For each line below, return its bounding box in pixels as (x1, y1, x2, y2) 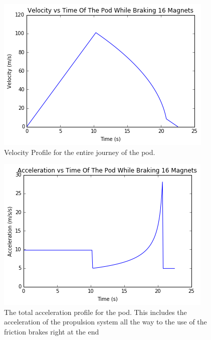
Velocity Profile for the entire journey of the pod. (4, 146, 155, 157)
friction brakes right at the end (4, 326, 99, 336)
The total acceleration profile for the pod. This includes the (4, 306, 187, 317)
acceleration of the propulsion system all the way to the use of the (4, 316, 207, 327)
